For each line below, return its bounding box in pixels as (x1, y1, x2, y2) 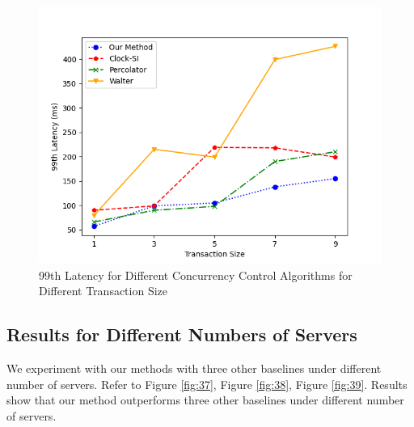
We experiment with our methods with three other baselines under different (6, 359, 382, 376)
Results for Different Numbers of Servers (6, 322, 357, 347)
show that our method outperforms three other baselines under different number (6, 391, 404, 408)
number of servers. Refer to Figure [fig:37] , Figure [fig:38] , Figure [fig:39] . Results (6, 375, 408, 392)
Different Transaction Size (39, 282, 168, 299)
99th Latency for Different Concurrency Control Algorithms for (39, 266, 353, 283)
